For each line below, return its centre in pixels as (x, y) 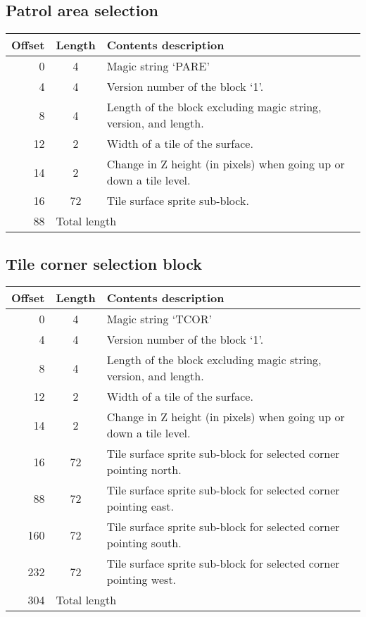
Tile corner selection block (104, 263)
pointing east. (140, 506)
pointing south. (144, 543)
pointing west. (141, 580)
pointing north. (144, 470)
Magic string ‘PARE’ (158, 66)
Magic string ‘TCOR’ (159, 319)
